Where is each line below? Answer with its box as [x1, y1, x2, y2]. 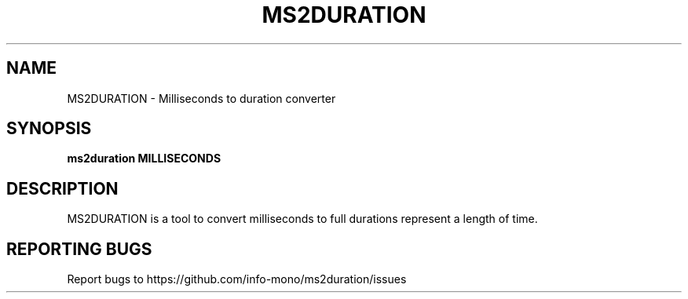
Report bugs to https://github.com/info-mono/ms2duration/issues [67, 272, 407, 286]
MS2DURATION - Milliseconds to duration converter [67, 91, 336, 105]
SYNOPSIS [6, 119, 92, 139]
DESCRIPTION [6, 178, 119, 199]
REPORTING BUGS [6, 239, 152, 259]
